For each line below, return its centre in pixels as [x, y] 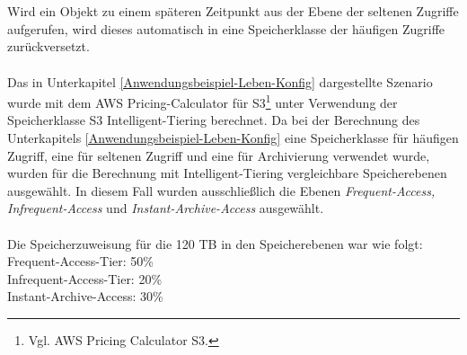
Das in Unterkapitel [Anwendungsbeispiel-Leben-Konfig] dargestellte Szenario [220, 81]
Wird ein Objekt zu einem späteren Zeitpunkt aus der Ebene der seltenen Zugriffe [233, 11]
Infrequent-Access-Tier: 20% [85, 278]
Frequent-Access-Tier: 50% [80, 261]
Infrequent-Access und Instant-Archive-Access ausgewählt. [166, 208]
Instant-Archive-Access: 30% [85, 296]
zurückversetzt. [48, 46]
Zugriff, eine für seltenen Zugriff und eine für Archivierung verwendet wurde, [219, 155]
